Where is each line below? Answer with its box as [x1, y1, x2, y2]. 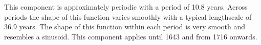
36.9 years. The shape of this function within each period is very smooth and [4, 21, 246, 32]
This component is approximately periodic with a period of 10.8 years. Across [4, 2, 248, 12]
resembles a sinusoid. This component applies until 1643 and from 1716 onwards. [4, 31, 257, 41]
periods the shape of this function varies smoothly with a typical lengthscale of [4, 11, 252, 22]
